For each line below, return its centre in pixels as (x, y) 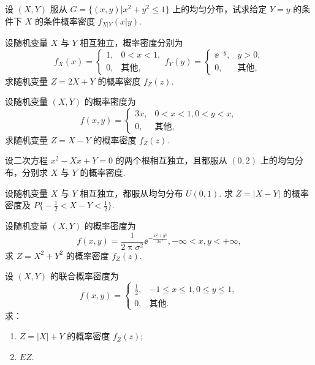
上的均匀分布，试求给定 (220, 9)
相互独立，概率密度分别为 (131, 43)
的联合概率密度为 (84, 276)
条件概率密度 (69, 21)
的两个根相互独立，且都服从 (171, 160)
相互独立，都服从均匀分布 (131, 193)
